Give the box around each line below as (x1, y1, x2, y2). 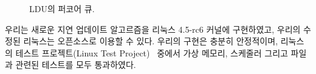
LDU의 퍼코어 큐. (29, 2, 95, 15)
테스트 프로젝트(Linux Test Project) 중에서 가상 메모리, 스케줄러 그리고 (15, 46, 288, 59)
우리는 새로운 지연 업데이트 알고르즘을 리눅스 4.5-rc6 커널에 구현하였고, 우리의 (5, 22, 301, 35)
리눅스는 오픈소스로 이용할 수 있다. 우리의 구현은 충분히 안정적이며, (23, 35, 278, 47)
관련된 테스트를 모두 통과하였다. (15, 58, 136, 71)
